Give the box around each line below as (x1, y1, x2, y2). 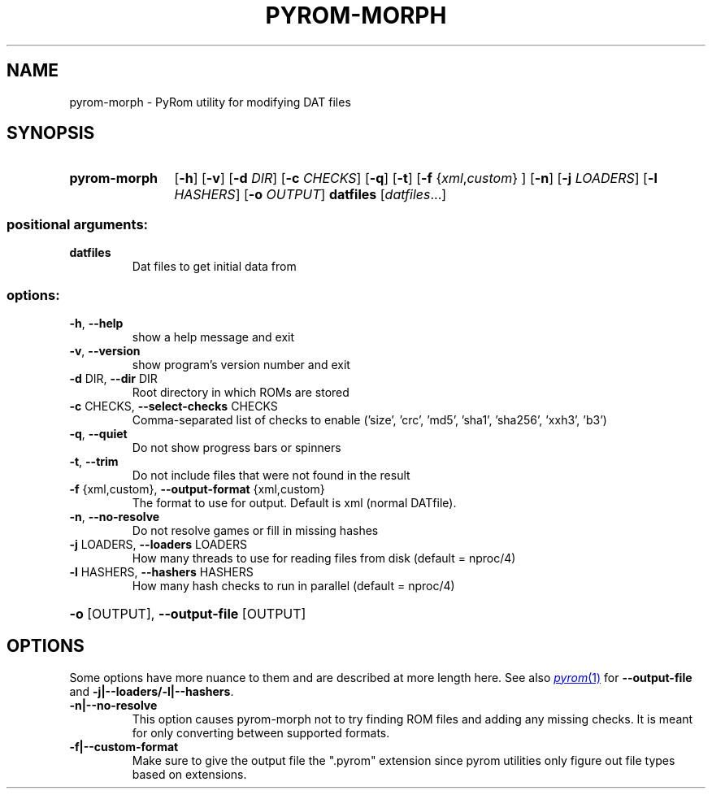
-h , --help (69, 315, 124, 330)
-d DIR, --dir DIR (69, 371, 158, 385)
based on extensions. (132, 767, 247, 781)
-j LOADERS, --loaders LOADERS (69, 537, 247, 551)
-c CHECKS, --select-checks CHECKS (69, 398, 278, 413)
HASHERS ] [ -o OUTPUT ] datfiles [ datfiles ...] (174, 186, 447, 203)
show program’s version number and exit (132, 357, 350, 371)
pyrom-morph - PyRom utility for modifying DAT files (69, 94, 351, 109)
